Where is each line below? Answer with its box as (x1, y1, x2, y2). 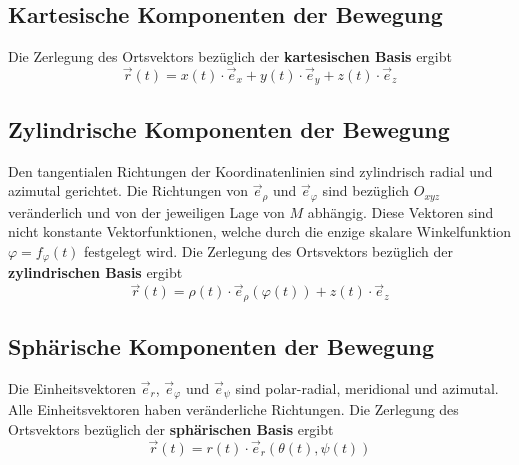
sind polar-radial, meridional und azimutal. (235, 377, 499, 398)
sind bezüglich (322, 180, 410, 201)
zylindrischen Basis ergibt (8, 262, 183, 283)
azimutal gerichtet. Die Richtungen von (8, 180, 248, 201)
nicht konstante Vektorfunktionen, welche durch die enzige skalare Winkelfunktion (8, 221, 512, 242)
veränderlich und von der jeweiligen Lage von (8, 201, 285, 222)
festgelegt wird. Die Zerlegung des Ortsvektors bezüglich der (84, 240, 454, 261)
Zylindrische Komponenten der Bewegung (8, 113, 450, 144)
